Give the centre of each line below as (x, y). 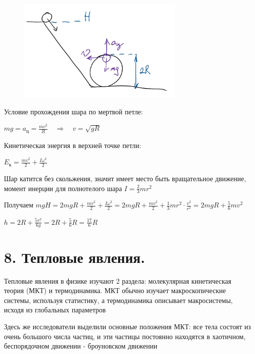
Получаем (19, 205)
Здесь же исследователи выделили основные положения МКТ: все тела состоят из (127, 326)
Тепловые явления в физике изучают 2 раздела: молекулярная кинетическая (118, 280)
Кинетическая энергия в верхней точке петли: (73, 145)
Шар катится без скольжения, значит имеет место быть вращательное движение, (125, 178)
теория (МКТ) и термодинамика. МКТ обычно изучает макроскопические (115, 290)
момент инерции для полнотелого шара (63, 188)
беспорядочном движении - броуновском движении (81, 346)
